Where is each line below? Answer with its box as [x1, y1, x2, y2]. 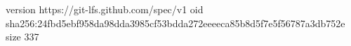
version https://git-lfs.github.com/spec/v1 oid [6, 2, 204, 16]
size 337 [6, 29, 39, 44]
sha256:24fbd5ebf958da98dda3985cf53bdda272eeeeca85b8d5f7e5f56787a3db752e [6, 15, 345, 30]
